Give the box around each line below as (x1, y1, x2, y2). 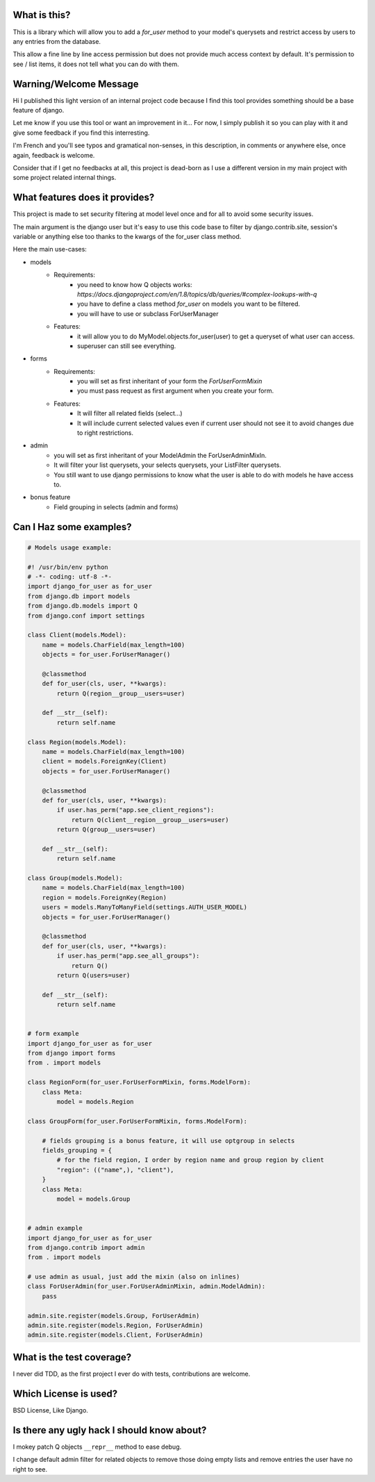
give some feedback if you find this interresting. (12, 129, 150, 137)
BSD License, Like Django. (12, 1406, 88, 1414)
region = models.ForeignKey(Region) (42, 894, 167, 901)
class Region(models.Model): (27, 738, 127, 746)
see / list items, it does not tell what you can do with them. (12, 60, 180, 68)
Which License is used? (12, 1388, 118, 1399)
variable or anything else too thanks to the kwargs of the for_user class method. (12, 233, 242, 241)
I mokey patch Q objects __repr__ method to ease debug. (12, 1442, 182, 1451)
